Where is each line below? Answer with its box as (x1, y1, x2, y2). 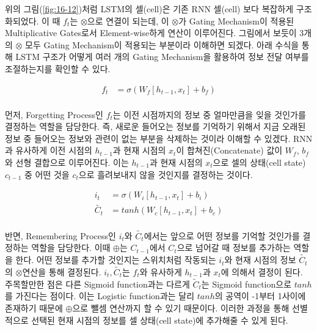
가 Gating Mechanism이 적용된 (178, 14, 294, 27)
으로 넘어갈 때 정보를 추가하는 (177, 241, 291, 254)
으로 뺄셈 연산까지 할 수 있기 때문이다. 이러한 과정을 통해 (72, 301, 290, 314)
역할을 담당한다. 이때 (31, 241, 111, 254)
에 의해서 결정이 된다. (220, 265, 303, 278)
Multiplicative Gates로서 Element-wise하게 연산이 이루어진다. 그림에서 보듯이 (5, 26, 297, 39)
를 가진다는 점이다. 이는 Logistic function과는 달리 (5, 289, 195, 302)
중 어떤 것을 (24, 168, 70, 180)
